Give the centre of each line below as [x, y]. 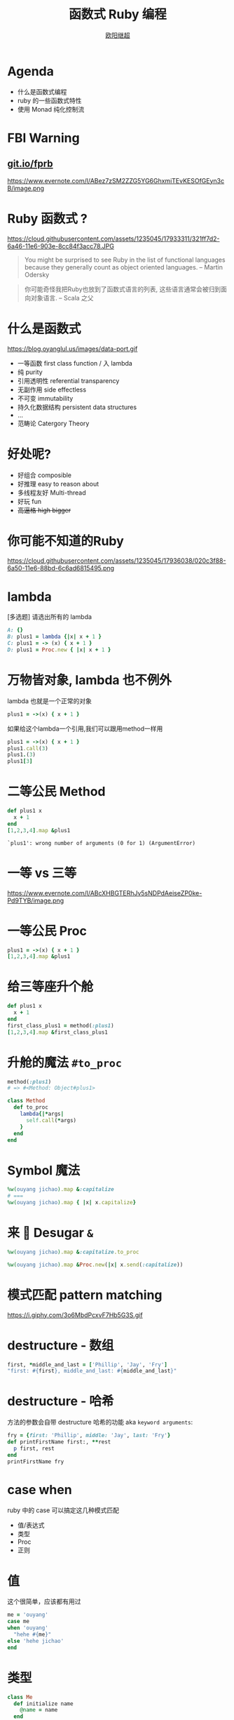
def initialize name [43, 1704]
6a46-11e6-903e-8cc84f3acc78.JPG [61, 246]
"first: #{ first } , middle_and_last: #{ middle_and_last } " [92, 1371]
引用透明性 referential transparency [68, 380]
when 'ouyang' [28, 1628]
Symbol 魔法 [44, 1170]
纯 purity [30, 372]
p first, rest [34, 1448]
